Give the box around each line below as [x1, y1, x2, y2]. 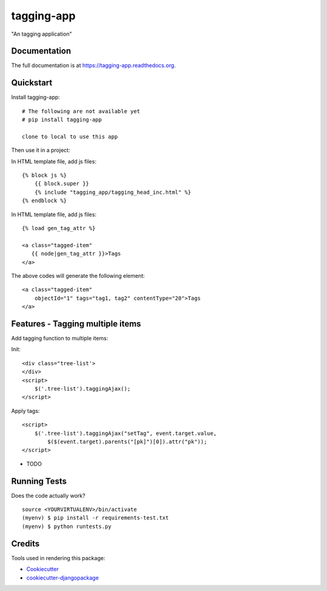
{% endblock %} [22, 197, 67, 204]
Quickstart [11, 78, 53, 88]
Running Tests [11, 476, 67, 486]
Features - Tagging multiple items [11, 319, 142, 329]
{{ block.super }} [34, 180, 90, 187]
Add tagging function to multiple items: [11, 335, 108, 342]
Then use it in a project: [11, 147, 70, 154]
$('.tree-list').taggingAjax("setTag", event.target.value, [34, 430, 217, 437]
